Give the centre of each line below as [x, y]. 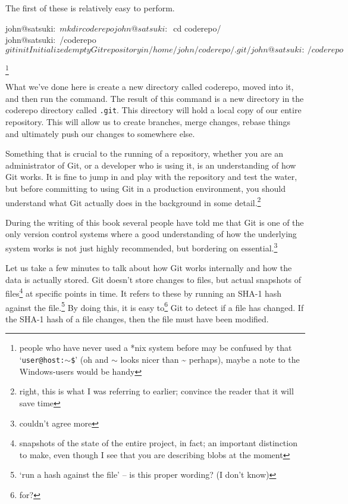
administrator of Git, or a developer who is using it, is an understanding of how [151, 165]
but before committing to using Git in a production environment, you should [145, 188]
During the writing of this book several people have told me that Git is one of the [155, 222]
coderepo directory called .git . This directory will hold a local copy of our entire [153, 110]
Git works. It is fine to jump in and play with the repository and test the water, [151, 177]
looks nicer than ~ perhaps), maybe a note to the [210, 360]
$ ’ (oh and [90, 360]
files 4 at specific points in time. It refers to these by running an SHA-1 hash [144, 293]
